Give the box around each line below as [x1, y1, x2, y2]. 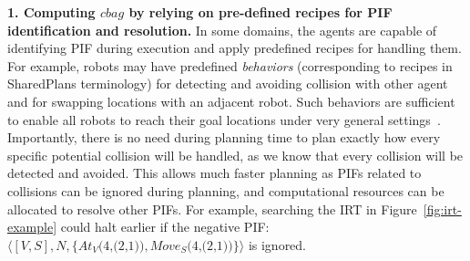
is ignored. [248, 235, 307, 254]
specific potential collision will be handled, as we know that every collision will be [7, 145, 464, 164]
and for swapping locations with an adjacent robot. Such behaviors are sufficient [7, 91, 455, 110]
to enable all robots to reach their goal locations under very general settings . [7, 110, 441, 129]
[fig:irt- [423, 199, 462, 218]
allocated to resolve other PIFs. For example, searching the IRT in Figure [7, 199, 417, 218]
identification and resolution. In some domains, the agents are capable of [7, 20, 437, 39]
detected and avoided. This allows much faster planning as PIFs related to [7, 163, 422, 183]
